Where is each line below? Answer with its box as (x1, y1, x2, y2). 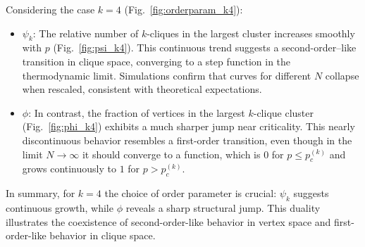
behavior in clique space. (49, 228, 156, 243)
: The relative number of (32, 25, 139, 40)
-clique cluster (253, 105, 314, 120)
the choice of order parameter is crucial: (104, 186, 277, 201)
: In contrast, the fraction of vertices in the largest (28, 105, 245, 120)
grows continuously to (22, 161, 116, 176)
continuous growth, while (6, 200, 113, 215)
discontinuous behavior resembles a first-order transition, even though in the (22, 132, 352, 147)
